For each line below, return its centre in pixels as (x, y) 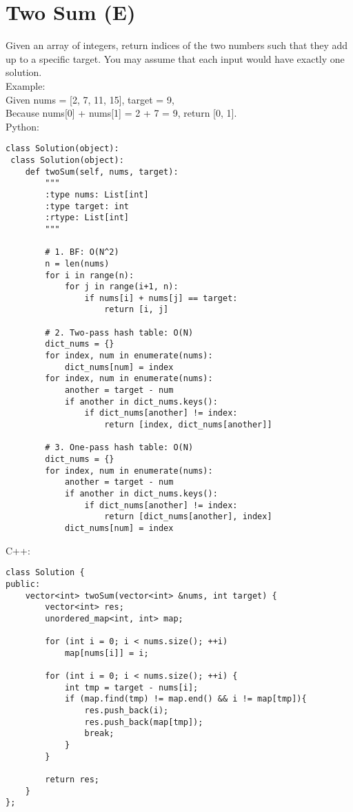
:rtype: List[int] (87, 218)
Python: (22, 126)
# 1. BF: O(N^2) (82, 252)
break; (99, 734)
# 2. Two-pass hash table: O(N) (119, 332)
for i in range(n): (90, 275)
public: (23, 584)
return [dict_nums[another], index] (188, 517)
